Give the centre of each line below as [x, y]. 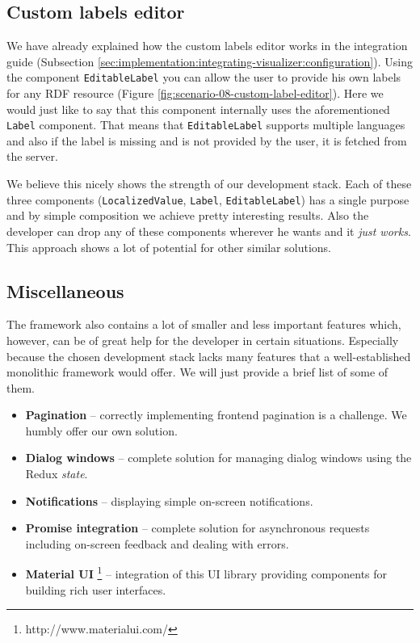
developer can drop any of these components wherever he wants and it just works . [209, 231]
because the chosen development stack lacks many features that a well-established [209, 356]
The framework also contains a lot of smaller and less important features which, [204, 324]
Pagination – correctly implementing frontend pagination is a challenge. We [216, 415]
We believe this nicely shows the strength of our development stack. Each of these [209, 184]
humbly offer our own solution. [101, 430]
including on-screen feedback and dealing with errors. [157, 543]
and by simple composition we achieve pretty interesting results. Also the [188, 215]
